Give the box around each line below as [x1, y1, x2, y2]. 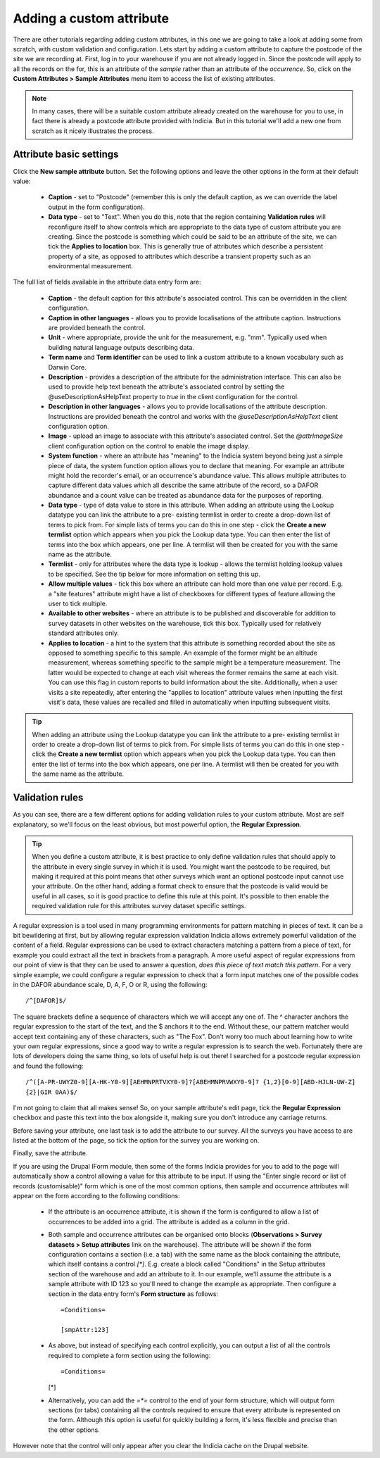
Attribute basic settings [13, 149, 119, 161]
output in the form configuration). [48, 203, 146, 211]
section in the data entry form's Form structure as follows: [48, 1289, 218, 1298]
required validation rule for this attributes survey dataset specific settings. [32, 902, 246, 910]
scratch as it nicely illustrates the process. [32, 127, 154, 135]
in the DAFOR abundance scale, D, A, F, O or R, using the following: [13, 981, 208, 988]
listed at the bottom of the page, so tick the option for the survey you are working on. [13, 1136, 260, 1145]
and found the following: [13, 1062, 84, 1070]
